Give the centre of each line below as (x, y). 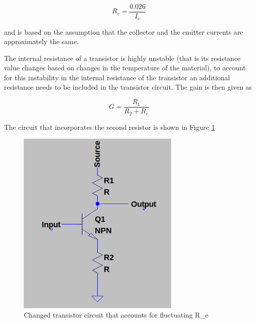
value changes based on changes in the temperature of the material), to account (125, 68)
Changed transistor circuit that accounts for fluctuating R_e (116, 315)
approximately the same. (41, 41)
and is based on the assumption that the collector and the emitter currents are (124, 31)
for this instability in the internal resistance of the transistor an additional (117, 77)
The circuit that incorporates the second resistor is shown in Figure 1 (110, 127)
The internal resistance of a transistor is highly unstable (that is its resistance (122, 58)
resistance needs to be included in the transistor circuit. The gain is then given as (128, 87)
